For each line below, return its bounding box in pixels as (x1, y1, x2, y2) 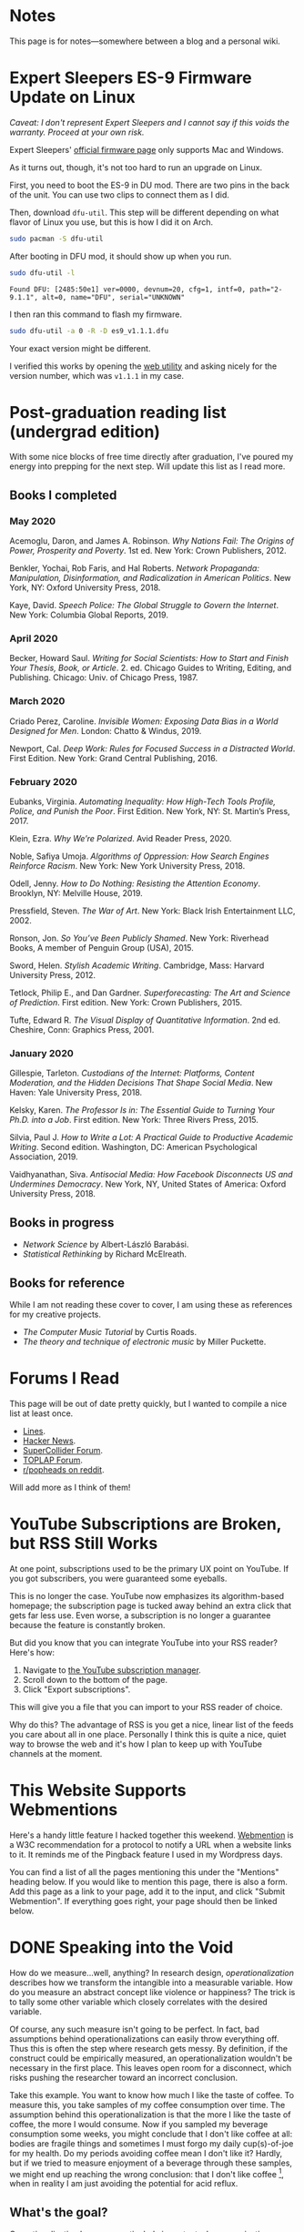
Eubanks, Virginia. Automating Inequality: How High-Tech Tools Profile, (9, 796, 276, 807)
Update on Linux (9, 87, 137, 107)
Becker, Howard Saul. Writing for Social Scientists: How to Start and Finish (9, 653, 289, 664)
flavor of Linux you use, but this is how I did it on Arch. (9, 216, 214, 228)
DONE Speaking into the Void (9, 1937, 234, 1958)
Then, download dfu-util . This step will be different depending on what (9, 207, 279, 218)
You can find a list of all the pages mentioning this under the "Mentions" (9, 1866, 279, 1877)
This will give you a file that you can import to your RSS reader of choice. (9, 1701, 283, 1712)
